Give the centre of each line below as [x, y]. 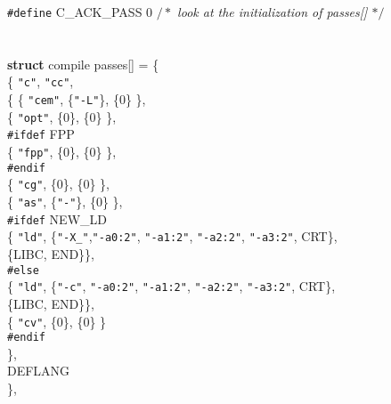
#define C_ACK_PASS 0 [80, 12]
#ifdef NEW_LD [57, 218]
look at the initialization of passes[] [273, 12]
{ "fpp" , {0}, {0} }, [62, 152]
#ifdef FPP [41, 134]
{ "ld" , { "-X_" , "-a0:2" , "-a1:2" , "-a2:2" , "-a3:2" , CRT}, [172, 236]
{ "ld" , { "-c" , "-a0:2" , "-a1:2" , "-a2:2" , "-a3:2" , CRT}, [171, 286]
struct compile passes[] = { [83, 64]
